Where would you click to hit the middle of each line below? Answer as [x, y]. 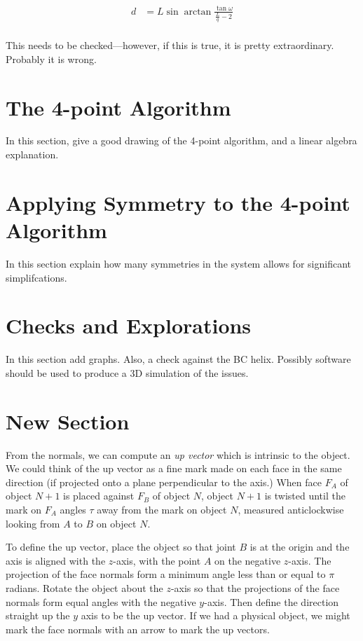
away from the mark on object [162, 509]
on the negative [248, 560]
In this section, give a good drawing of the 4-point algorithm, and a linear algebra [181, 140]
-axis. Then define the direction [272, 601]
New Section [68, 421]
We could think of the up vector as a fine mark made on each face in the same [174, 468]
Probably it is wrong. [51, 58]
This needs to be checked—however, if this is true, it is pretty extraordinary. [170, 45]
